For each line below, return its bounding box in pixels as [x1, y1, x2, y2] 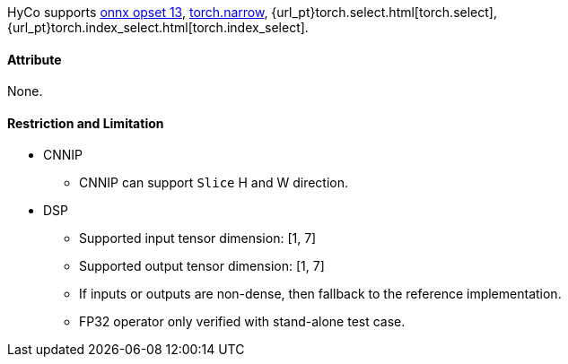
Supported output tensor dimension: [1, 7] [79, 258, 325, 274]
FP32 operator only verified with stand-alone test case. [79, 314, 406, 330]
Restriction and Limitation [7, 115, 164, 131]
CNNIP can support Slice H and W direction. [79, 175, 349, 191]
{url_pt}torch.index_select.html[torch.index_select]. [7, 20, 309, 35]
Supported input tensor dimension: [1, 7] [79, 230, 317, 247]
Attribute [7, 51, 62, 67]
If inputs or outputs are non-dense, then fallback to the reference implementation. [79, 286, 562, 302]
